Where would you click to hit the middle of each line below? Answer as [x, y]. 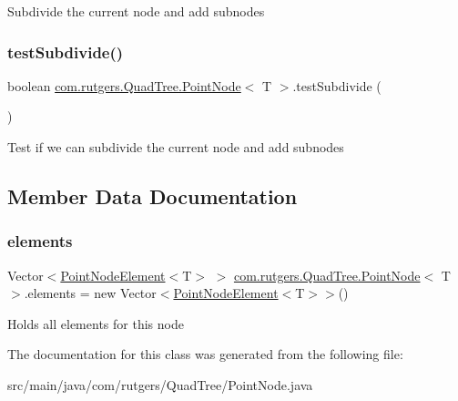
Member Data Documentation [153, 195]
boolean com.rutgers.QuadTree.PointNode [124, 85]
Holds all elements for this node [96, 323]
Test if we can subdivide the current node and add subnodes [176, 147]
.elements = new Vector [90, 293]
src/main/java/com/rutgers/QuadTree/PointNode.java [160, 384]
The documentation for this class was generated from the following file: [205, 354]
